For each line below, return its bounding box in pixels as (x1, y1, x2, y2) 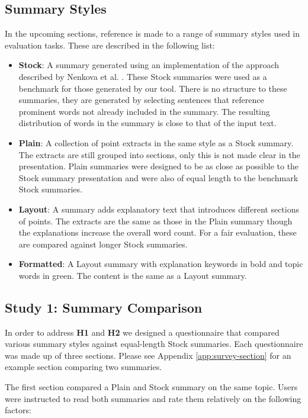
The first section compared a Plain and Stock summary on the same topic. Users (5, 381, 298, 393)
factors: (5, 404, 31, 416)
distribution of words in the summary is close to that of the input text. (18, 117, 277, 129)
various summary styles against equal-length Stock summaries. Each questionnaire (5, 337, 303, 350)
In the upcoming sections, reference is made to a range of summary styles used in (5, 27, 300, 40)
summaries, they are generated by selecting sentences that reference (18, 94, 264, 106)
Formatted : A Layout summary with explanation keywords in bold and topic (18, 258, 303, 270)
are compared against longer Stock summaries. (18, 237, 188, 250)
